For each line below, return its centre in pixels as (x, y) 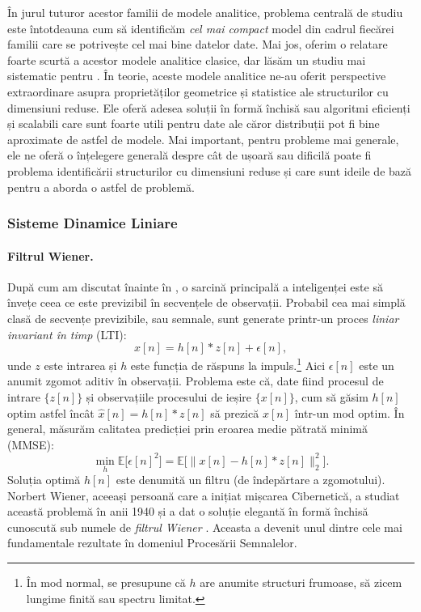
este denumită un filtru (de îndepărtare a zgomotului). (250, 480)
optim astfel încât (51, 412)
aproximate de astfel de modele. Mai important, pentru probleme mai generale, (203, 139)
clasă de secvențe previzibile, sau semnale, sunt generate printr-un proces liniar (203, 318)
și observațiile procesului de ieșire (169, 396)
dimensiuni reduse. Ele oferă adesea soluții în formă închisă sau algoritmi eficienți (209, 107)
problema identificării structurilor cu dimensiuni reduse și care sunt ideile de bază (210, 170)
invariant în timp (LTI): (67, 334)
